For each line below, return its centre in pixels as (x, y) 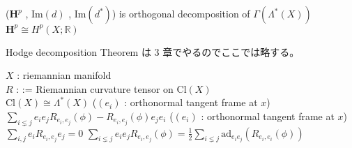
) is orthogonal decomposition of (181, 13)
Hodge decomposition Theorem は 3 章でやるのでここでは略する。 (153, 51)
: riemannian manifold (64, 75)
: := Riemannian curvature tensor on (95, 88)
